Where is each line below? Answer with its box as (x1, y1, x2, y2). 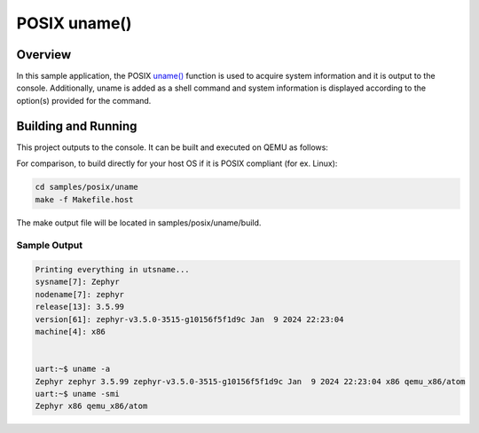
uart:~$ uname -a (35, 364, 111, 374)
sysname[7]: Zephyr (35, 277, 120, 287)
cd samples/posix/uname (35, 182, 139, 193)
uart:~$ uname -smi (35, 389, 120, 398)
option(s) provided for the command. (16, 95, 152, 106)
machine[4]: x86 (35, 327, 106, 336)
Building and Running (16, 118, 137, 133)
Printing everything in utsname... (35, 264, 190, 275)
